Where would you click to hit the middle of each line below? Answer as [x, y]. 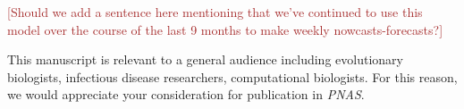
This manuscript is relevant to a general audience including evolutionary [205, 59]
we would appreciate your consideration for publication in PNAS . [186, 94]
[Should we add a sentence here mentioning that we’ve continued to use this [215, 12]
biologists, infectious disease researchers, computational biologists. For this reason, [232, 76]
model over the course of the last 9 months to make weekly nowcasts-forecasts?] [225, 29]
